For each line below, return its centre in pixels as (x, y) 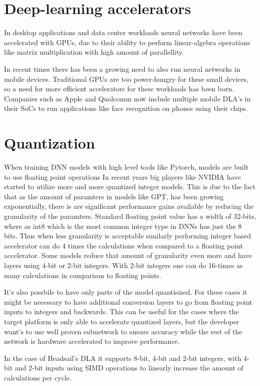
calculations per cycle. (38, 377)
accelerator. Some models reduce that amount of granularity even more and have (128, 255)
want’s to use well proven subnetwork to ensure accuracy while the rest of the (123, 331)
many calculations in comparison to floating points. (83, 275)
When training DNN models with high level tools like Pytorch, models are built (126, 167)
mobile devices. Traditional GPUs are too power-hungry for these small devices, (126, 79)
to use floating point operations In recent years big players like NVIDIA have (122, 176)
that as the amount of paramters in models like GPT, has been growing (114, 196)
